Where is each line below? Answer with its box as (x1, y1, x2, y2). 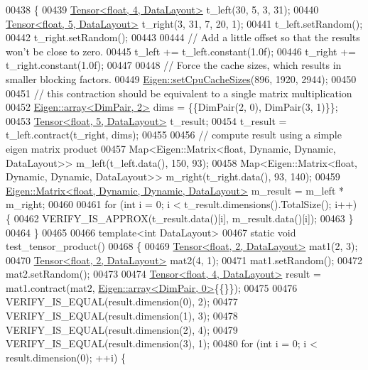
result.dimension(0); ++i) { (6, 349, 126, 364)
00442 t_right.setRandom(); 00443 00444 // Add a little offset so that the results (6, 30, 360, 45)
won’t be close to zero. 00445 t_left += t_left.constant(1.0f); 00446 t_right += (6, 43, 356, 58)
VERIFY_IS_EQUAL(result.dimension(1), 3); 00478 (6, 308, 238, 323)
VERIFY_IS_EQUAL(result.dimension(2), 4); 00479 (6, 322, 238, 337)
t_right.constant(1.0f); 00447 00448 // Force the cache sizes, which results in (6, 58, 342, 72)
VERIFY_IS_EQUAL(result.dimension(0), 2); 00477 (6, 294, 238, 309)
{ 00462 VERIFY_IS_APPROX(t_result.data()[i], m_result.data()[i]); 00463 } (6, 210, 354, 225)
